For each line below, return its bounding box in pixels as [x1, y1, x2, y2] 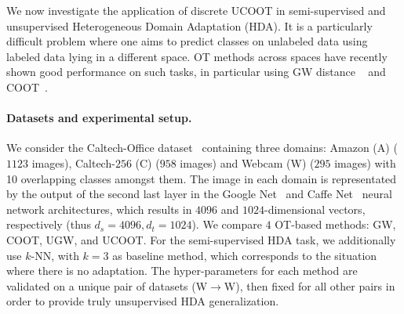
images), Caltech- [31, 154, 115, 171]
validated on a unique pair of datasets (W [6, 277, 208, 294]
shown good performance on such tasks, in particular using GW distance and [6, 63, 386, 80]
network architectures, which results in [6, 200, 192, 217]
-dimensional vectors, [264, 200, 366, 217]
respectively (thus [6, 216, 91, 233]
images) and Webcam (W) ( [180, 154, 315, 171]
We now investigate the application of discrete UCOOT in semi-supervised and [6, 2, 386, 18]
